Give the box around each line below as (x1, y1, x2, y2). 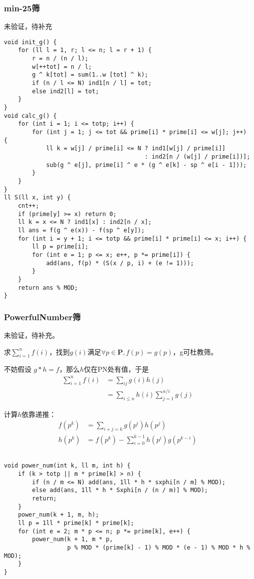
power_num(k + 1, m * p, (32, 536, 113, 543)
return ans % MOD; (18, 284, 78, 291)
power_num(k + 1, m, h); (18, 511, 99, 519)
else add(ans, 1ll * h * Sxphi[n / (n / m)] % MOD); (32, 487, 208, 494)
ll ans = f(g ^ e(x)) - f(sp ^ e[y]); (18, 226, 145, 234)
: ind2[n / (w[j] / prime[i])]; (144, 153, 251, 160)
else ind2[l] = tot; (32, 87, 99, 95)
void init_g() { (4, 38, 57, 46)
